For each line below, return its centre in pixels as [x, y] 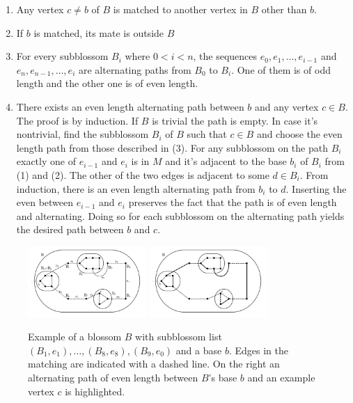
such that [207, 134]
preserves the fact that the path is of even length [233, 202]
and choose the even [299, 134]
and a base [199, 350]
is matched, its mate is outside [99, 32]
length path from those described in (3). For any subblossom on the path [172, 147]
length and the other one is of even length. [107, 83]
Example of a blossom [75, 337]
